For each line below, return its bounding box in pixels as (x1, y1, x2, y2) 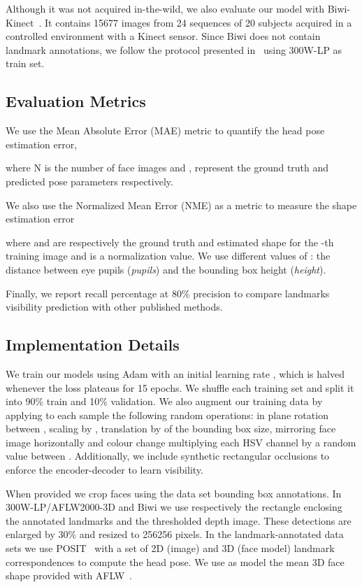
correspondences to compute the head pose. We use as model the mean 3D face (6, 554, 345, 569)
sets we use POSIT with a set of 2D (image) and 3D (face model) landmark (6, 541, 335, 556)
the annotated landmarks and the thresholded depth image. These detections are (6, 513, 352, 528)
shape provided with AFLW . (6, 568, 132, 583)
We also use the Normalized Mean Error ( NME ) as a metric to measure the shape (6, 197, 357, 212)
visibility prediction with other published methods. (6, 299, 223, 314)
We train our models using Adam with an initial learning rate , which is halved (6, 366, 345, 381)
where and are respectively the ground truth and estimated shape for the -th (6, 234, 334, 249)
